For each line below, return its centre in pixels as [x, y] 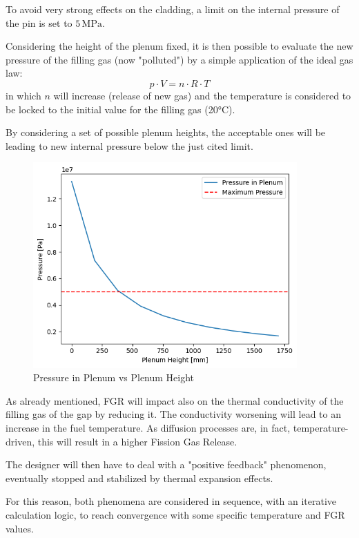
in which [23, 95]
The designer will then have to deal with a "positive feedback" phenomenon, [166, 464]
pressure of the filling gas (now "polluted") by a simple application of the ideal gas [179, 59]
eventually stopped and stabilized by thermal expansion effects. [139, 478]
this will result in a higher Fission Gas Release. [137, 441]
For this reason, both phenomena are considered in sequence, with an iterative [171, 501]
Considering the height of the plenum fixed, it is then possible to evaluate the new [179, 46]
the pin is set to [39, 22]
